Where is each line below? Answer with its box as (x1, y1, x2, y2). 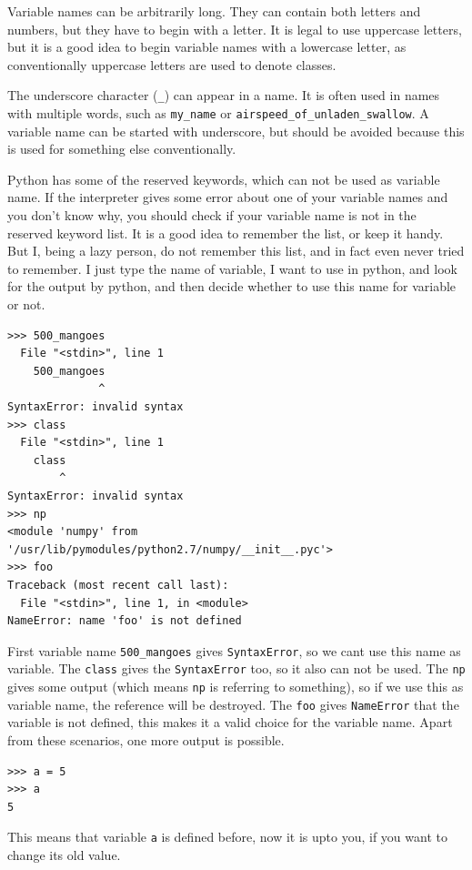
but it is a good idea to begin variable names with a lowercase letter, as (7, 37, 407, 56)
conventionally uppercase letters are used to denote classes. (7, 55, 336, 74)
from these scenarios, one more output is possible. (7, 730, 285, 749)
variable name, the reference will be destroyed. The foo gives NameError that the (7, 694, 459, 713)
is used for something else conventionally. (7, 139, 236, 158)
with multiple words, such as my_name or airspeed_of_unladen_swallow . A (7, 104, 429, 123)
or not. (7, 295, 45, 314)
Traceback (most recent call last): (7, 578, 229, 592)
